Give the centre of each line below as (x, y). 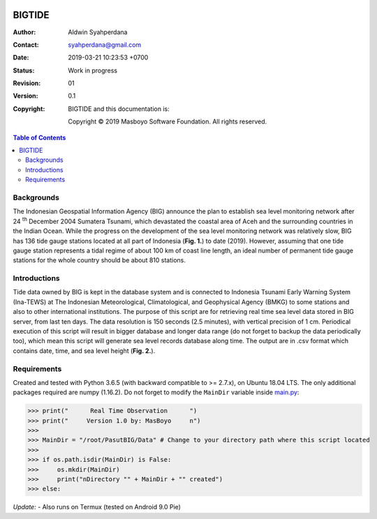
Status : (24, 70)
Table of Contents (39, 137)
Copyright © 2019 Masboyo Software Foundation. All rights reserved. (168, 121)
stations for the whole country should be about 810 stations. (99, 260)
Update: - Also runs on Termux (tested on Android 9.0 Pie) (97, 507)
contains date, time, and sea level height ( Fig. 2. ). (84, 351)
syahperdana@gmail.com (105, 45)
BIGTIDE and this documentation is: (119, 109)
